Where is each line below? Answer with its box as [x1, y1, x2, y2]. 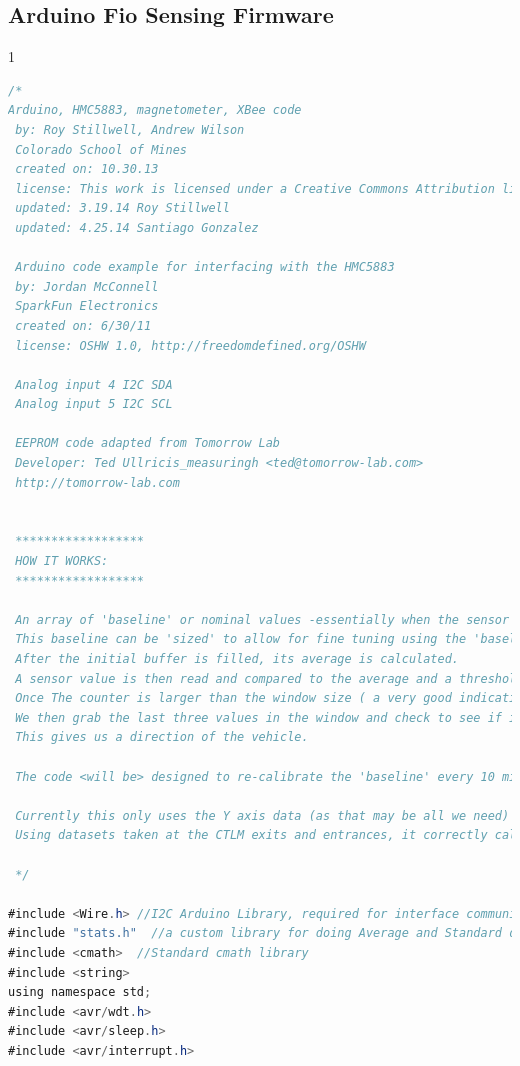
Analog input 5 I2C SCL [15, 397, 173, 412]
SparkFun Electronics [15, 299, 159, 314]
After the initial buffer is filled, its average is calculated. [15, 652, 460, 667]
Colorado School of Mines [15, 142, 187, 157]
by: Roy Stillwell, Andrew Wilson [15, 122, 245, 137]
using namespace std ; [8, 985, 152, 1000]
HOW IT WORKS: [15, 554, 109, 569]
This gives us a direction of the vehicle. [15, 730, 309, 745]
